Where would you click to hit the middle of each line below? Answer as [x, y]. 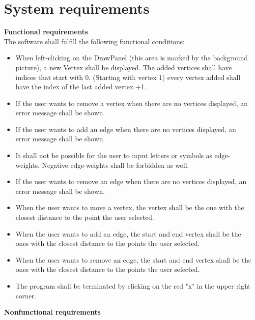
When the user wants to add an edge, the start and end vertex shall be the [128, 233]
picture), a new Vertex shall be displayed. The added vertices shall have [124, 67]
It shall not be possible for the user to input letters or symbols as [114, 155]
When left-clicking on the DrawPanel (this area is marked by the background [132, 58]
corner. [26, 295]
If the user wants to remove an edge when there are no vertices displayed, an [131, 181]
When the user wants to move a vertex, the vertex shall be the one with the [130, 207]
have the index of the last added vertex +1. [81, 87]
